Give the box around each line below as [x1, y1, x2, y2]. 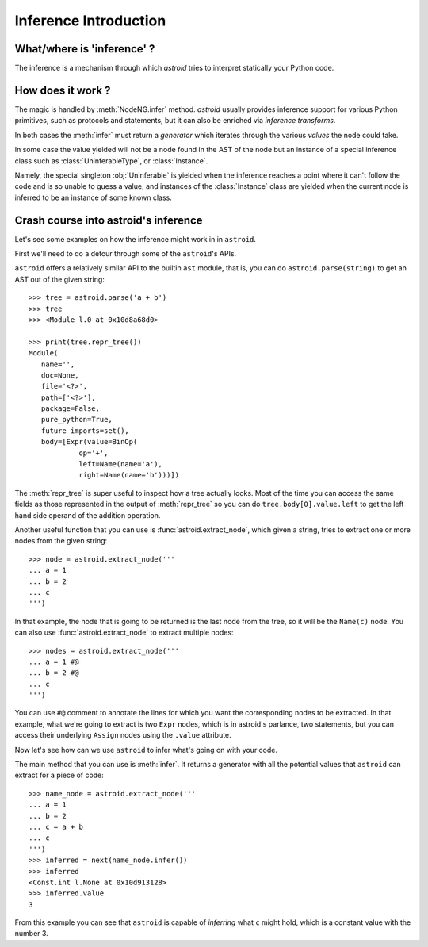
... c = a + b [29, 822, 83, 831]
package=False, [40, 404, 101, 413]
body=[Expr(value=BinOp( [40, 437, 138, 447]
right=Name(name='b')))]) [78, 470, 180, 480]
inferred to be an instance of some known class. [14, 193, 172, 202]
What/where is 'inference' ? [14, 42, 155, 56]
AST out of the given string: [14, 274, 105, 284]
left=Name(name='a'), [78, 460, 162, 469]
